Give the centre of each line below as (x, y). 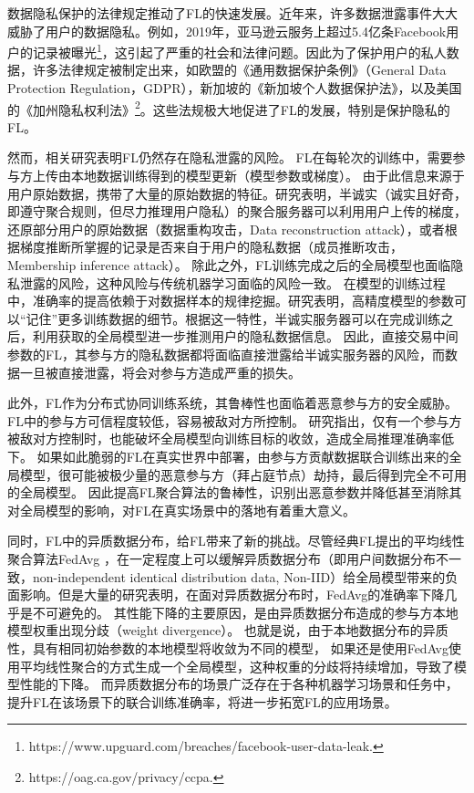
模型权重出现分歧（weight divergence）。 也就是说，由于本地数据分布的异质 (228, 630)
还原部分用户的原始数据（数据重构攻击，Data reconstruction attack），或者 (226, 229)
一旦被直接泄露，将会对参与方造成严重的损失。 (160, 372)
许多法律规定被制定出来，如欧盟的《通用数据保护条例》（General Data (239, 70)
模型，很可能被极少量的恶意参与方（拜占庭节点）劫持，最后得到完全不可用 (243, 474)
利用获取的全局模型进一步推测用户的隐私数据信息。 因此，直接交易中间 (245, 336)
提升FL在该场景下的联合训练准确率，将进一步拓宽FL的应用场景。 (202, 701)
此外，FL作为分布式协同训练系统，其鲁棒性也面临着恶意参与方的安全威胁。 (232, 403)
